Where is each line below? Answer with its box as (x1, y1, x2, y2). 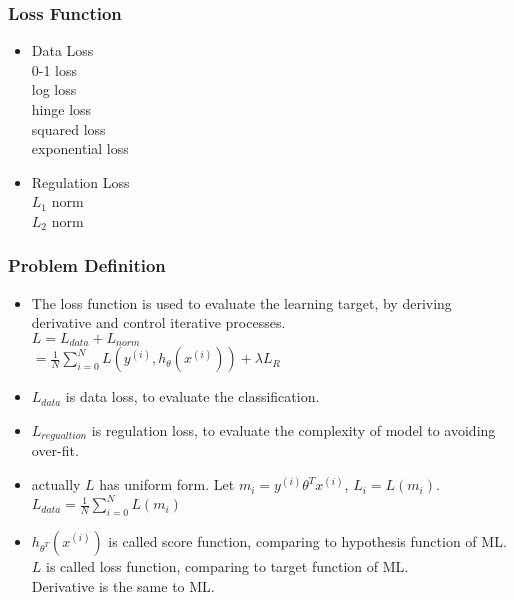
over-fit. (31, 440, 79, 461)
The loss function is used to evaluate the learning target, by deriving (31, 292, 452, 313)
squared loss (31, 118, 106, 139)
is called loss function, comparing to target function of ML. (46, 555, 409, 576)
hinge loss (31, 99, 92, 119)
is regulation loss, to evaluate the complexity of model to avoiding (91, 420, 496, 441)
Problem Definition (8, 253, 166, 278)
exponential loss (31, 138, 129, 159)
